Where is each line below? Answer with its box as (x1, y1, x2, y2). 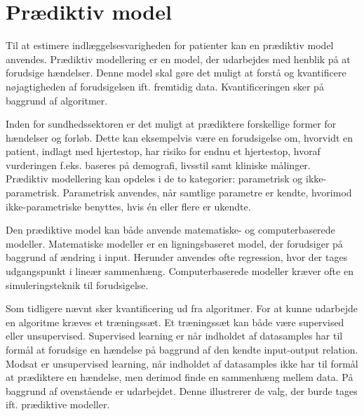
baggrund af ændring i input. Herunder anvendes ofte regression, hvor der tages (6, 250, 348, 264)
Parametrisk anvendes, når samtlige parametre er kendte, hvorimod (62, 185, 352, 200)
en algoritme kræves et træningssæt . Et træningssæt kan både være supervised (6, 314, 344, 329)
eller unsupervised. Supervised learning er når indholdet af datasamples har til (6, 328, 343, 343)
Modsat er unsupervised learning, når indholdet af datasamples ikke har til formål (6, 356, 358, 370)
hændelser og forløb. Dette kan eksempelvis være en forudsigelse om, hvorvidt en (6, 130, 353, 145)
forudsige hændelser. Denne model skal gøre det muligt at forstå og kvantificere (6, 65, 346, 80)
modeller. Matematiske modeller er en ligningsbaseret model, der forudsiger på (6, 236, 343, 250)
